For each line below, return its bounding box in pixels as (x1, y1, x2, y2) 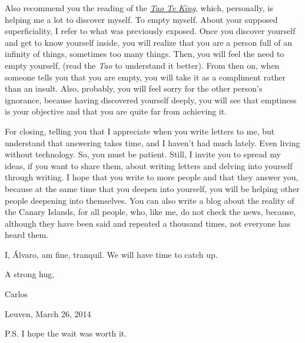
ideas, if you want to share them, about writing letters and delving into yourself (5, 159, 293, 171)
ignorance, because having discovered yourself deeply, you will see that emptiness (5, 93, 297, 106)
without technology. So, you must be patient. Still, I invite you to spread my (5, 148, 281, 160)
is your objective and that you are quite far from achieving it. (5, 105, 227, 117)
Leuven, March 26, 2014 (5, 307, 91, 320)
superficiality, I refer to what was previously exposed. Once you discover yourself (5, 25, 296, 37)
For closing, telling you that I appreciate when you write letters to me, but (5, 125, 275, 137)
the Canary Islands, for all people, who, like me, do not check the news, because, (5, 206, 296, 218)
